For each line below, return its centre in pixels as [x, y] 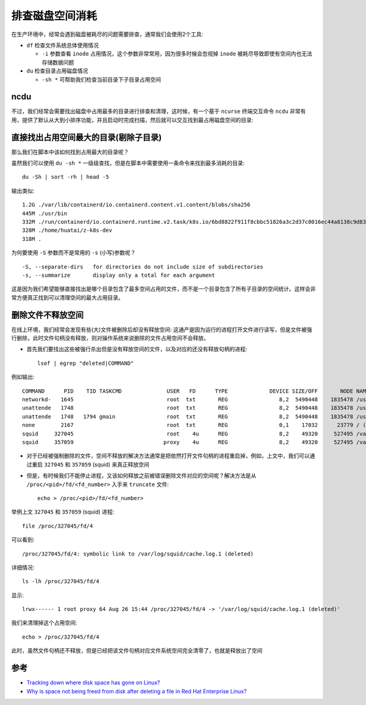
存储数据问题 [58, 62]
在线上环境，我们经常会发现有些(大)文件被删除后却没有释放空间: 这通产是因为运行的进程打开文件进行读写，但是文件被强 [162, 329]
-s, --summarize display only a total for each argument [119, 275]
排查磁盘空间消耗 [54, 16]
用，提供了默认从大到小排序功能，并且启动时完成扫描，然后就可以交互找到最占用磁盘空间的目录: [132, 120]
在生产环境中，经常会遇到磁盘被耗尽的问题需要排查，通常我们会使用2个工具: [107, 34]
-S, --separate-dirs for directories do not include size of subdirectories [143, 267]
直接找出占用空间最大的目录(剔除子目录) [86, 137]
